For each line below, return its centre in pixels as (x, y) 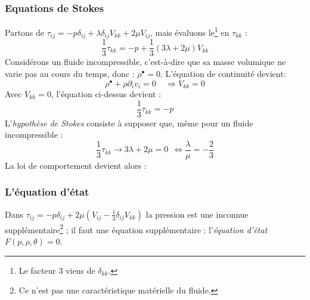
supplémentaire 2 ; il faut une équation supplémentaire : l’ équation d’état (136, 228)
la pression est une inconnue (197, 214)
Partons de (25, 32)
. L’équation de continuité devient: (223, 73)
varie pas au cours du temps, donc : (70, 73)
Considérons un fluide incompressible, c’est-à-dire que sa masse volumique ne (145, 62)
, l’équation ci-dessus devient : (106, 94)
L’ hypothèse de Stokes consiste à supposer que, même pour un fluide (129, 123)
